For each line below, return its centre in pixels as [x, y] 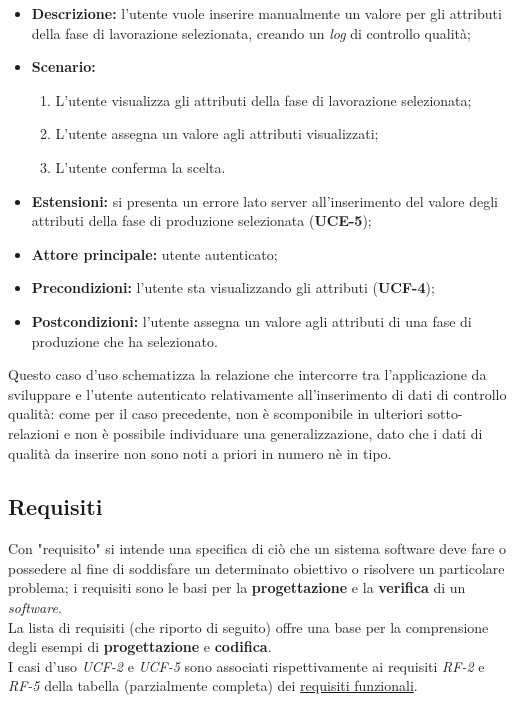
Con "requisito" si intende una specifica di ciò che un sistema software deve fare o [257, 548]
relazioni [34, 432]
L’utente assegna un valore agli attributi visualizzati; [217, 133]
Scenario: [63, 66]
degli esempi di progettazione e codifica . [140, 646]
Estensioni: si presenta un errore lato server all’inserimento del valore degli [264, 200]
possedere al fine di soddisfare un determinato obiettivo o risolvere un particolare [256, 567]
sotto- [445, 413]
